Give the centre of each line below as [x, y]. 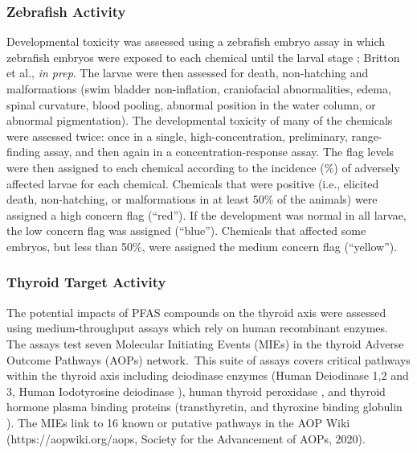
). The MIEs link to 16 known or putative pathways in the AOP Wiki [178, 422]
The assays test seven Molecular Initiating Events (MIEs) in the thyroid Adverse [205, 343]
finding [24, 152]
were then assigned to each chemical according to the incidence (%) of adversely [203, 167]
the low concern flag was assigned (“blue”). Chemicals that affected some [186, 231]
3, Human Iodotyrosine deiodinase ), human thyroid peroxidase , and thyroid [196, 391]
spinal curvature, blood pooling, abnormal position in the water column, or [191, 104]
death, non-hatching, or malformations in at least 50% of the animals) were [192, 199]
